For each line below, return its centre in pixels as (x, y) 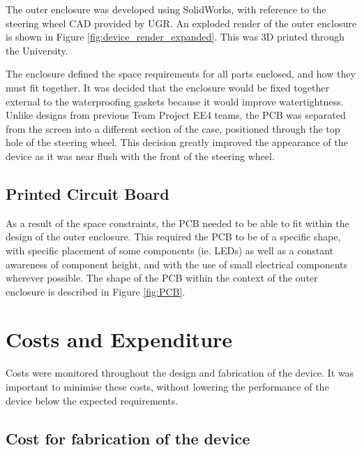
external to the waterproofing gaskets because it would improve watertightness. (175, 101)
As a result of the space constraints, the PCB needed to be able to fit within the (178, 223)
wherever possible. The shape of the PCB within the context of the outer (162, 278)
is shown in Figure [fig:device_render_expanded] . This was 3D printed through (175, 37)
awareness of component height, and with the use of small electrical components (177, 264)
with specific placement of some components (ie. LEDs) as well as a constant (170, 250)
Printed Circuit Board (88, 193)
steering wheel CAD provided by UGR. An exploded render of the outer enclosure (181, 23)
